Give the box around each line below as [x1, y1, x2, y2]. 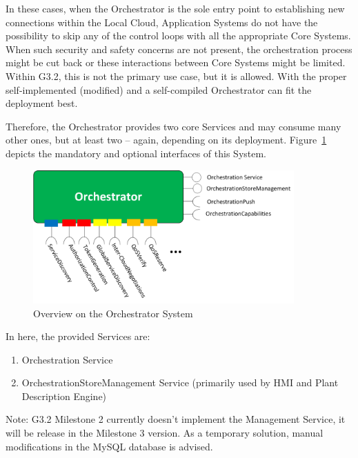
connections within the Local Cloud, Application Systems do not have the [6, 14, 318, 29]
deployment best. [6, 96, 78, 110]
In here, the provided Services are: [6, 329, 150, 343]
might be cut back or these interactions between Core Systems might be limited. [6, 55, 346, 70]
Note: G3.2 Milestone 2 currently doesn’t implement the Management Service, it [6, 412, 346, 426]
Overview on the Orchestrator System [33, 306, 193, 320]
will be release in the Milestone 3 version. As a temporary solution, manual [6, 426, 324, 440]
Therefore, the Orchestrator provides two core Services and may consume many [6, 119, 341, 133]
